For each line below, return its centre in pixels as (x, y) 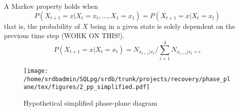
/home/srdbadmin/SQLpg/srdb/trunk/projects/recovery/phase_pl (127, 79)
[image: (36, 71)
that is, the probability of (42, 26)
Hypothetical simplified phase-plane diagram (90, 102)
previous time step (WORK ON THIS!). (64, 35)
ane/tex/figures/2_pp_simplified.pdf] (87, 87)
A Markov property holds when (51, 6)
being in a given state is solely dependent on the (163, 26)
